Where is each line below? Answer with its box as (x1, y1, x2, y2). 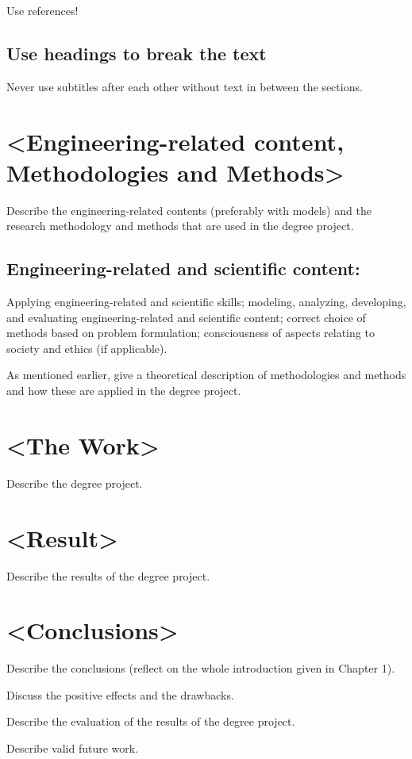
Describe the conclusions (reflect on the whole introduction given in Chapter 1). (6, 660, 395, 677)
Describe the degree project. (6, 474, 143, 491)
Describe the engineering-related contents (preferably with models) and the (6, 201, 372, 218)
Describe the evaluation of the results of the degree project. (6, 713, 295, 730)
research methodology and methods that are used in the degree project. (6, 217, 354, 234)
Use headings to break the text (6, 40, 267, 65)
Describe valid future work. (6, 740, 139, 756)
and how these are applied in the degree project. (6, 382, 241, 399)
